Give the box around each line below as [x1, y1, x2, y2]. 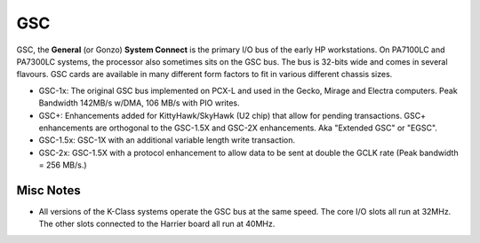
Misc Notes [16, 183, 81, 198]
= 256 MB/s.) [38, 160, 88, 170]
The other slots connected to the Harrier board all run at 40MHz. [38, 218, 276, 230]
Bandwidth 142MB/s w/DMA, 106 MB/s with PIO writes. [38, 98, 240, 108]
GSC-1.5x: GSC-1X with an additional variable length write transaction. [38, 135, 296, 145]
